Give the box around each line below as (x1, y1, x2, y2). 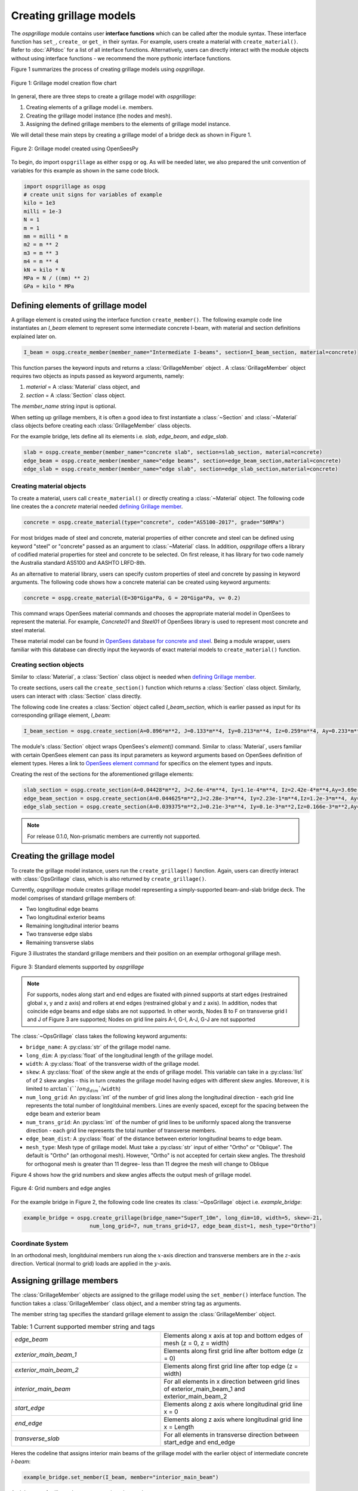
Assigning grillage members (11, 1276, 119, 1286)
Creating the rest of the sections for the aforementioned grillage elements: (11, 771, 194, 778)
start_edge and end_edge (163, 1438, 236, 1446)
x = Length (163, 1422, 194, 1431)
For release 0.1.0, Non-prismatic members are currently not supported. (27, 833, 201, 840)
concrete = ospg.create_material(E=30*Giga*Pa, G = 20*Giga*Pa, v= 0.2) (23, 595, 241, 602)
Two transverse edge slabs (26, 930, 92, 938)
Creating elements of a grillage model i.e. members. (26, 104, 153, 111)
